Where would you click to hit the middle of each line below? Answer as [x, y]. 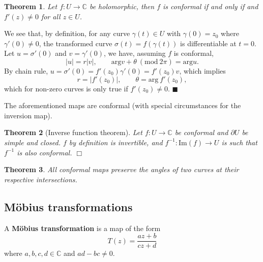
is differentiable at [208, 43]
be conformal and [201, 132]
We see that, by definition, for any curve [67, 33]
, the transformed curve [76, 43]
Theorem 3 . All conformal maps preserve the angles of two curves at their [122, 169]
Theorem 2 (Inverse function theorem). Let [73, 132]
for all [51, 16]
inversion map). [28, 115]
